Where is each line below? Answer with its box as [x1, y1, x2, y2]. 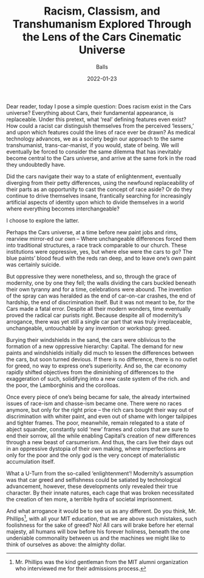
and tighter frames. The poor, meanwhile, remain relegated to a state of [6, 419, 185, 427]
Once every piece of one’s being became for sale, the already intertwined [6, 393, 190, 400]
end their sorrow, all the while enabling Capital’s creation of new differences [6, 432, 196, 439]
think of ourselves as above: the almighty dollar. [6, 540, 126, 548]
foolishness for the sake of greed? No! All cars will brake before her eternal [6, 521, 194, 529]
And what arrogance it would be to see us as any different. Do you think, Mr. [6, 507, 197, 515]
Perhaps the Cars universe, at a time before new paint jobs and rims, [6, 228, 178, 235]
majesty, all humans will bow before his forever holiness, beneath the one [6, 528, 190, 535]
